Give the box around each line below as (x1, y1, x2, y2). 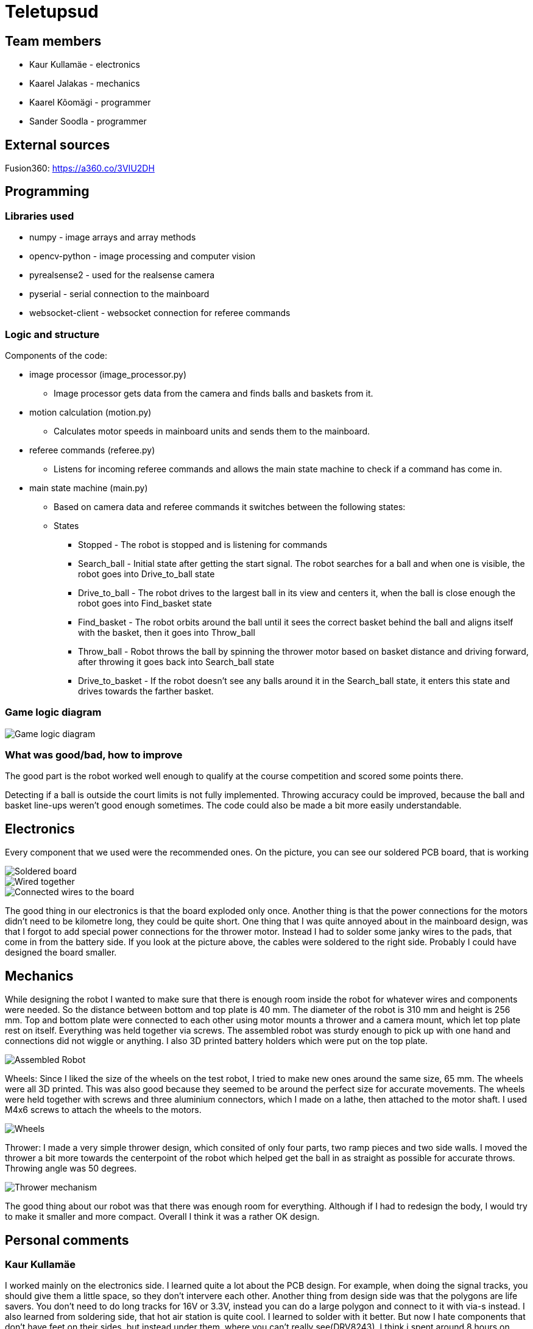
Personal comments (5, 1232, 129, 1248)
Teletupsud (5, 1, 99, 22)
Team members (5, 33, 102, 49)
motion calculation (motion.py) (29, 406, 152, 417)
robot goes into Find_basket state (78, 597, 212, 608)
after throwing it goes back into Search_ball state (78, 656, 275, 667)
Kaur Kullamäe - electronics (29, 59, 140, 70)
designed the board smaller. (5, 947, 117, 958)
